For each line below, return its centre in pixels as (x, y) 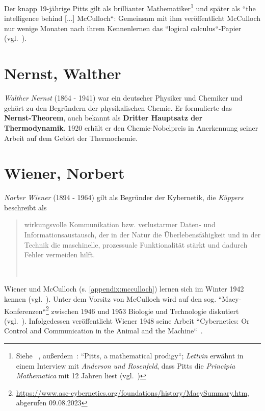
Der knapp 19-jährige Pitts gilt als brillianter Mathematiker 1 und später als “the (130, 7)
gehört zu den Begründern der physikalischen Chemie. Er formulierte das (118, 107)
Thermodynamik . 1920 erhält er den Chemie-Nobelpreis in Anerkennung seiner (131, 127)
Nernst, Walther (63, 73)
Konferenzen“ (25, 311)
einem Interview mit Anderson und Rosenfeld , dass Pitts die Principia (126, 365)
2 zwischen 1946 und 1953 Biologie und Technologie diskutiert (142, 310)
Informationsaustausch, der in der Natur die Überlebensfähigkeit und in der (142, 235)
